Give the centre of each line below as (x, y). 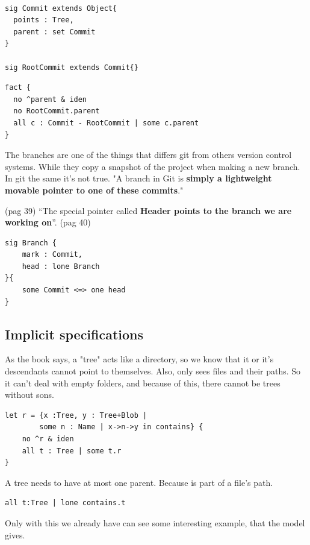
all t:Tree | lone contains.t (65, 503)
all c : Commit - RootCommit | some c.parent (106, 123)
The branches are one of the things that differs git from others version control (148, 155)
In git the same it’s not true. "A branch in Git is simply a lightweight (138, 178)
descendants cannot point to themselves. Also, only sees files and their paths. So (153, 371)
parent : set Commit (54, 32)
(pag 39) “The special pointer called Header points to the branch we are (148, 210)
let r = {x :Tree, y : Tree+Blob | (76, 415)
